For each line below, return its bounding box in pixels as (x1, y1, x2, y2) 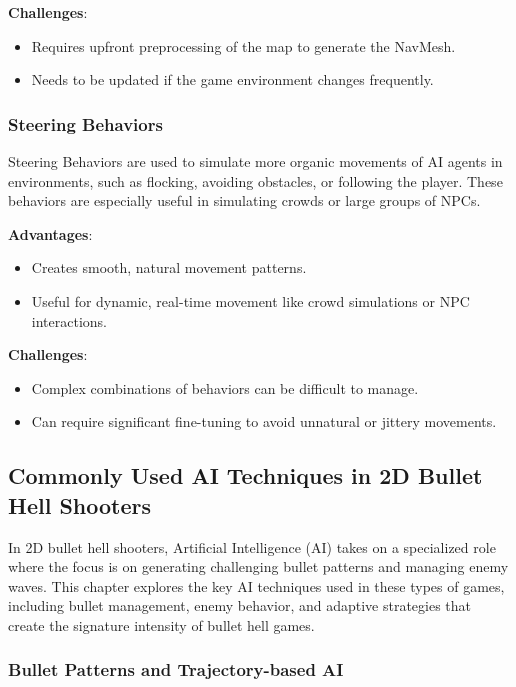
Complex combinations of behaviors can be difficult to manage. (31, 377, 419, 398)
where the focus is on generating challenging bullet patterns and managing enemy (8, 556, 509, 577)
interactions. (31, 310, 107, 331)
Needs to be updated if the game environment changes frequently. (31, 69, 434, 90)
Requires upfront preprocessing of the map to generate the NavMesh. (31, 35, 456, 56)
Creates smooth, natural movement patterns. (31, 257, 307, 278)
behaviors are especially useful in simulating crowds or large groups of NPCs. (8, 190, 481, 211)
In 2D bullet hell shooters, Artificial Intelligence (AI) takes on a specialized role (8, 536, 496, 557)
